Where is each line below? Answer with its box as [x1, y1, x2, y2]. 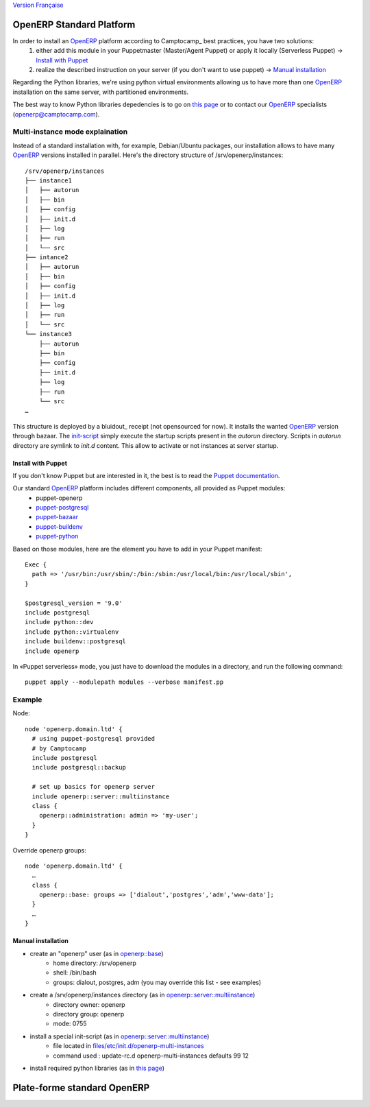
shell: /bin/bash [53, 968, 97, 977]
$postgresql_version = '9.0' [25, 599, 123, 607]
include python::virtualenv [25, 628, 119, 636]
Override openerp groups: [12, 846, 87, 854]
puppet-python [36, 532, 79, 540]
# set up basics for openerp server [32, 783, 156, 791]
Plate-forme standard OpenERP [12, 1082, 150, 1093]
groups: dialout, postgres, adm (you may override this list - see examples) [53, 978, 262, 986]
